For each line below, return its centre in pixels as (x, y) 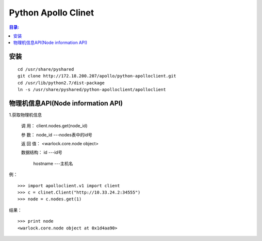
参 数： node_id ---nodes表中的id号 (57, 135)
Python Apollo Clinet (51, 13)
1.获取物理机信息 (25, 115)
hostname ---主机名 (53, 163)
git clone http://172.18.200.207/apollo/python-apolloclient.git (97, 76)
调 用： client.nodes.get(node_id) (54, 126)
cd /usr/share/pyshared (46, 69)
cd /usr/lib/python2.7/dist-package (61, 83)
